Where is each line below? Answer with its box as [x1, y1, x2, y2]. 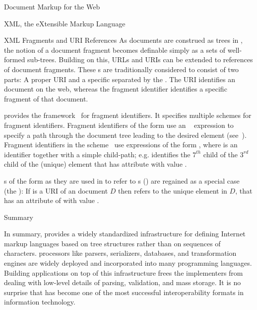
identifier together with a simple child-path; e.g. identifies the [4, 149, 191, 159]
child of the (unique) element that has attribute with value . [4, 159, 187, 169]
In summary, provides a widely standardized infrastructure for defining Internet [4, 228, 246, 239]
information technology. [4, 297, 75, 307]
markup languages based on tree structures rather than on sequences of [4, 238, 221, 248]
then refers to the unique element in [118, 185, 227, 196]
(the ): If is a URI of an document [4, 185, 108, 196]
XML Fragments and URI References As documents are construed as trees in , [4, 35, 243, 45]
